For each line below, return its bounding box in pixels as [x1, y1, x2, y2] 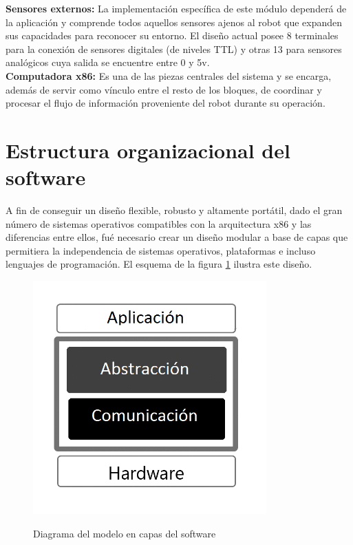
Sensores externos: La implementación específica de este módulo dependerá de [6, 1, 347, 15]
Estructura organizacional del [6, 136, 290, 164]
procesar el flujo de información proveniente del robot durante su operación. [6, 96, 325, 110]
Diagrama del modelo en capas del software [33, 526, 216, 540]
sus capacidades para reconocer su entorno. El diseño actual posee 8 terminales [6, 28, 339, 43]
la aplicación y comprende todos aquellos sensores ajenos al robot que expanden [6, 14, 343, 29]
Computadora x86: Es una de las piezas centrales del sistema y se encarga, [6, 68, 332, 83]
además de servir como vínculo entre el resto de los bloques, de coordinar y [6, 82, 322, 96]
